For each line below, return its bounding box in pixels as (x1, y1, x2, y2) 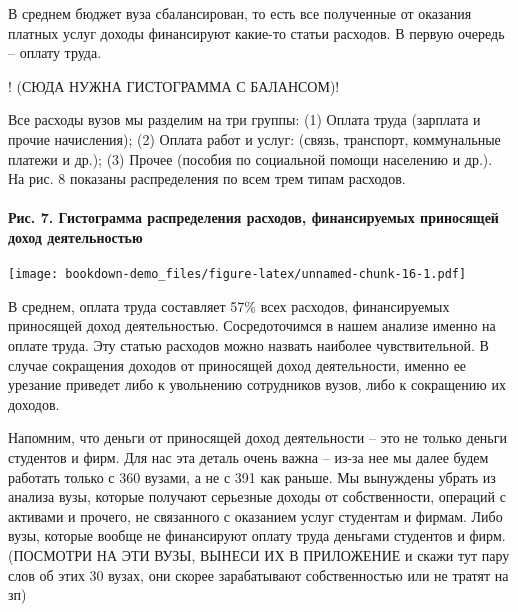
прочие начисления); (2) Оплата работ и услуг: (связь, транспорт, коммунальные (8, 128, 501, 149)
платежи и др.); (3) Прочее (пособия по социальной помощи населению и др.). (8, 148, 493, 169)
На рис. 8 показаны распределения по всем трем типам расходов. (8, 168, 406, 189)
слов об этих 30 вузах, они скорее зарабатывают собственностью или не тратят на (8, 564, 509, 585)
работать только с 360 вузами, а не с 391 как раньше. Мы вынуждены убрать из (8, 466, 496, 487)
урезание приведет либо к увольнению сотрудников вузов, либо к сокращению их (8, 374, 506, 395)
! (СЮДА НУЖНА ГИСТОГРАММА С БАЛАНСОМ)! (8, 75, 340, 96)
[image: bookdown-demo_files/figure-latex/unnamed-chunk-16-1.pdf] (8, 267, 467, 282)
